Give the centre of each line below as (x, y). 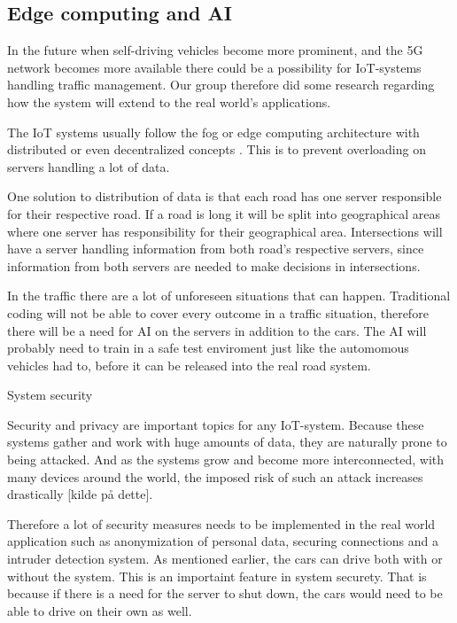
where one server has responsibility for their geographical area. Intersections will (225, 231)
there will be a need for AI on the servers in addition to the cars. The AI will (217, 330)
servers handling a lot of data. (89, 166)
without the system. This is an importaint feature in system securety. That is (217, 576)
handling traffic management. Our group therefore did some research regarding (221, 85)
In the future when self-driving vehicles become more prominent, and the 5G (215, 50)
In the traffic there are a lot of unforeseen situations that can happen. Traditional (229, 296)
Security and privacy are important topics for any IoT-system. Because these (216, 424)
